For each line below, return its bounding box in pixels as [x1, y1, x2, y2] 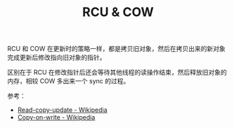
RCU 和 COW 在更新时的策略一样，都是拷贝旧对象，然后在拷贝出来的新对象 [7, 45, 226, 53]
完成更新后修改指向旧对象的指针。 [7, 53, 106, 62]
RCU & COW [82, 4, 155, 20]
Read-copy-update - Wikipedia [17, 106, 108, 114]
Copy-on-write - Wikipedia [17, 113, 96, 122]
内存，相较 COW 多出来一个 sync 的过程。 [7, 77, 130, 85]
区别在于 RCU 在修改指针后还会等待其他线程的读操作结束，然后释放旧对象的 [7, 68, 227, 77]
